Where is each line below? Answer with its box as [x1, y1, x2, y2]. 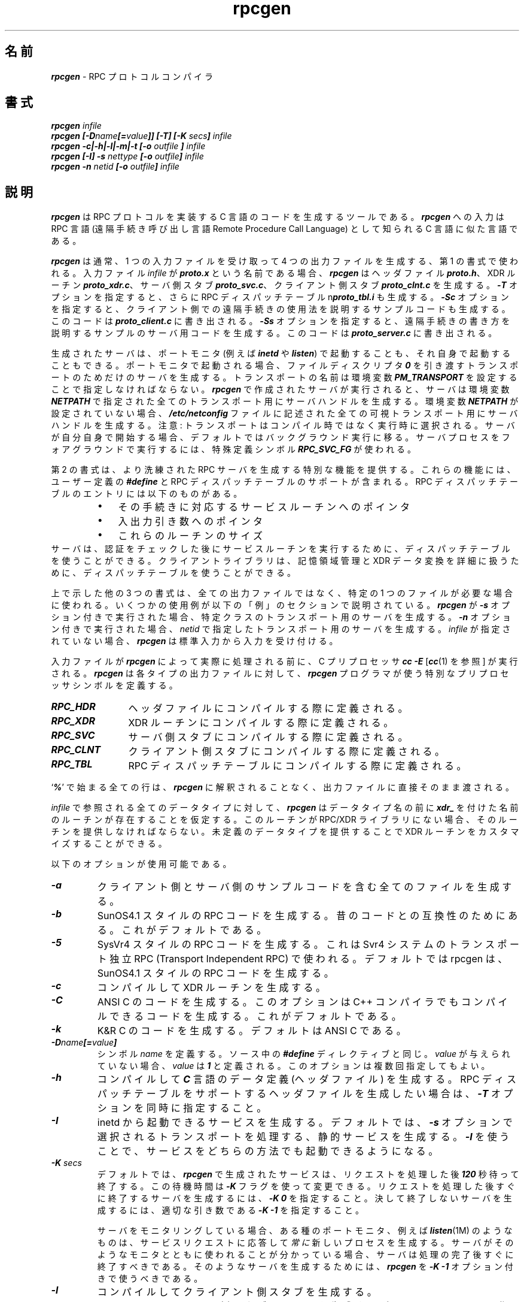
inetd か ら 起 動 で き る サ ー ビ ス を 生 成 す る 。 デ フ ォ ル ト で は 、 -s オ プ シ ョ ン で [97, 1116, 513, 1129]
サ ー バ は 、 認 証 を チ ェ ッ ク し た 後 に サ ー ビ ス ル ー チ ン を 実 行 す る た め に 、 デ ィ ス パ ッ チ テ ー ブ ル [51, 543, 510, 554]
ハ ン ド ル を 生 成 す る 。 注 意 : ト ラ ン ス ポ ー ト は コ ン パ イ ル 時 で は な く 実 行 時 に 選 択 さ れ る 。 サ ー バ [51, 420, 515, 431]
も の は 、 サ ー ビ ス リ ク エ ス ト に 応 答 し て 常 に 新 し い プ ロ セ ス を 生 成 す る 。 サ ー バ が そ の [97, 1237, 514, 1248]
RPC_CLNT [51, 744, 101, 756]
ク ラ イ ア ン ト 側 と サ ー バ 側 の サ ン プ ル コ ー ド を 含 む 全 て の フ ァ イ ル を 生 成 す [97, 881, 512, 893]
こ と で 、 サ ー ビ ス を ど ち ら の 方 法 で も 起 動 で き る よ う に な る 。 [97, 1145, 438, 1158]
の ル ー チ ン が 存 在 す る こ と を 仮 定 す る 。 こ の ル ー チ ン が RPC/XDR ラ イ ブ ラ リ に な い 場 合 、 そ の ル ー [51, 814, 517, 825]
